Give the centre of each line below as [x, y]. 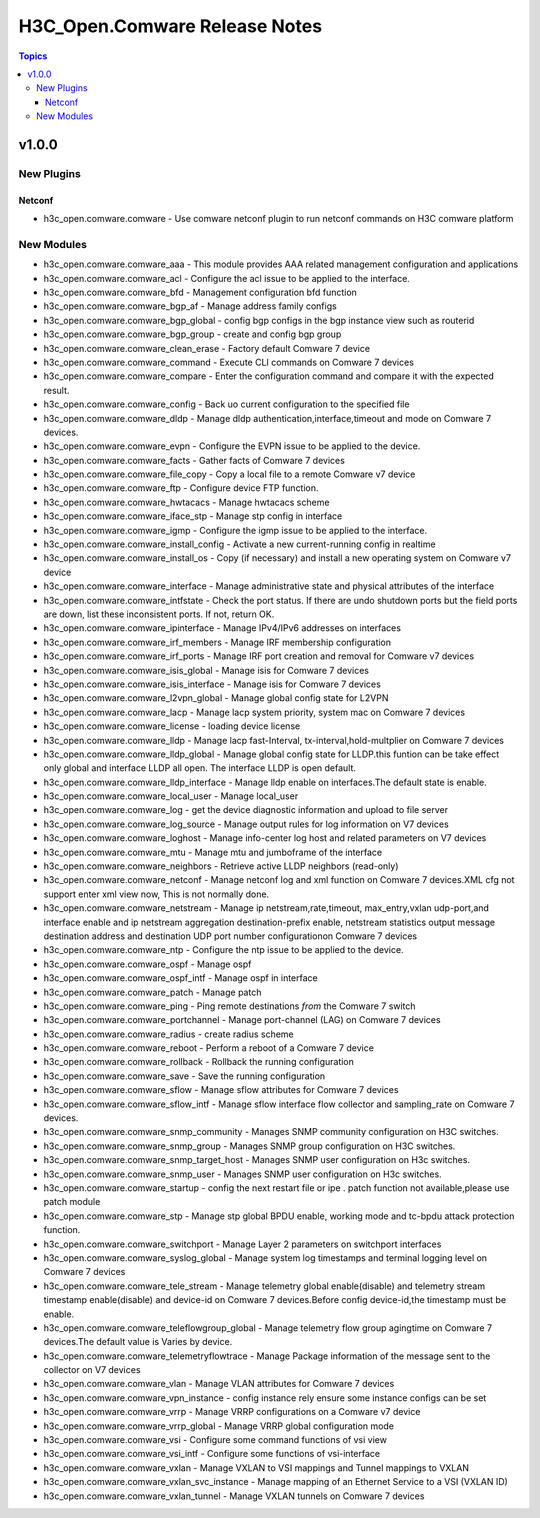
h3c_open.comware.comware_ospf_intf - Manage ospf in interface [181, 978]
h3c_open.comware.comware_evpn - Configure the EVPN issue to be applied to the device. [232, 446]
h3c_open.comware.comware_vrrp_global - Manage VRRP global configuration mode [219, 1426]
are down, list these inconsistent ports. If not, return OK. [159, 614]
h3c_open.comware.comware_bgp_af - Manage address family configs [190, 306]
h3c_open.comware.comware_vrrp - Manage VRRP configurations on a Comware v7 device [232, 1412]
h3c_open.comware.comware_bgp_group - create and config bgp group [192, 334]
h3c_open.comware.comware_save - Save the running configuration [184, 1076]
